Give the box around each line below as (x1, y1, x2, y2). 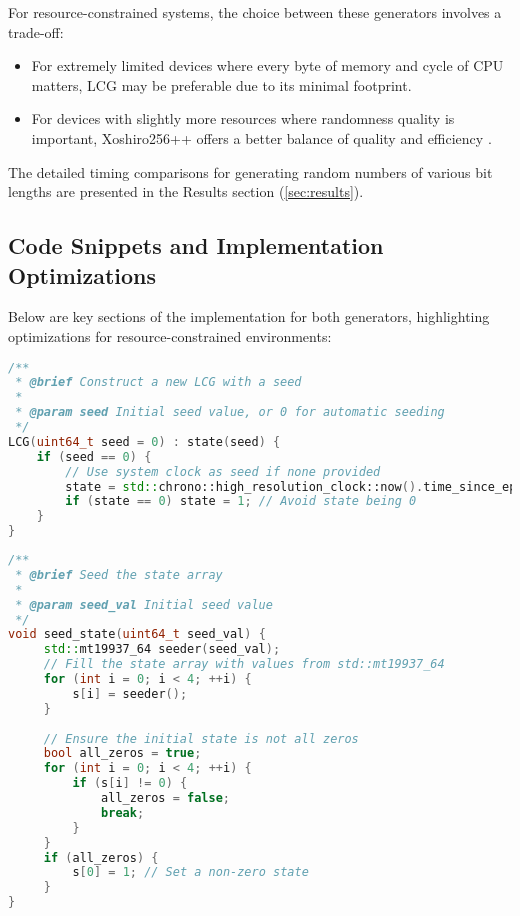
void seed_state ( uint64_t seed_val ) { (8, 627, 266, 642)
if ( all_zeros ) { (43, 850, 159, 865)
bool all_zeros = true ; (43, 746, 202, 761)
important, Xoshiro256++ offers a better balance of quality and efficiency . (31, 127, 492, 148)
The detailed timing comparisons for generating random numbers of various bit (8, 161, 493, 182)
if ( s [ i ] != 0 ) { (72, 776, 188, 791)
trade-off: (8, 21, 64, 42)
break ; (101, 805, 145, 820)
